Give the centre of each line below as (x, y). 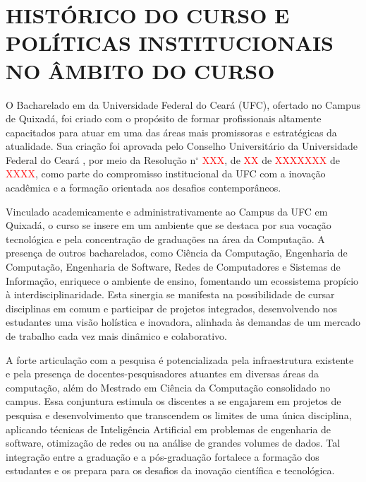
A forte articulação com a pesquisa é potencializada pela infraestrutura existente (180, 359)
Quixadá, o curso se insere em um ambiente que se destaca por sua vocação (169, 225)
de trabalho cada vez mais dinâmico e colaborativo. (116, 336)
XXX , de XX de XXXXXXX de (271, 159)
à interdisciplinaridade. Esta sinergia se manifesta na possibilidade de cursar (170, 294)
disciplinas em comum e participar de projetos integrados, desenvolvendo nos (171, 308)
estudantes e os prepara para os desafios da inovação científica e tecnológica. (170, 470)
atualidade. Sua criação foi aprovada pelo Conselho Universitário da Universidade (182, 146)
